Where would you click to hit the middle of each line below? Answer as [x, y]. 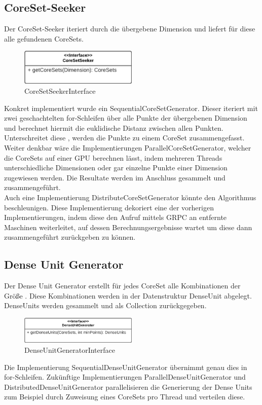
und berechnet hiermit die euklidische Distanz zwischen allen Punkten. [114, 127]
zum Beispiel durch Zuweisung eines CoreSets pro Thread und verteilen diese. [125, 397]
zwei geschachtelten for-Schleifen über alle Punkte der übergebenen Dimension [126, 118]
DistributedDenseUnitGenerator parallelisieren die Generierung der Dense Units [128, 386]
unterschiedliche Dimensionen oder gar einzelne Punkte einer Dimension [116, 168]
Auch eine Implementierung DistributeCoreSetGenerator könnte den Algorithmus [130, 197]
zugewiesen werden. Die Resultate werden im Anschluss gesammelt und [115, 177]
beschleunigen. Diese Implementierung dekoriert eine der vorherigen [109, 207]
